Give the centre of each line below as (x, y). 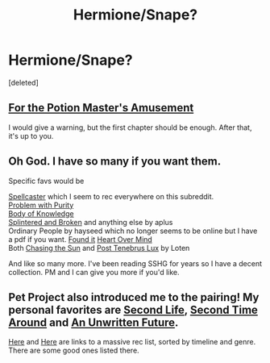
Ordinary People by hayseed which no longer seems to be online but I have (133, 231)
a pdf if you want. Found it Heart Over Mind (81, 239)
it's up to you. (31, 136)
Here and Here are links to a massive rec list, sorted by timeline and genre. (132, 342)
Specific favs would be (46, 181)
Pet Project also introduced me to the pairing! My (134, 297)
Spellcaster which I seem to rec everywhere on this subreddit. (111, 196)
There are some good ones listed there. (74, 350)
